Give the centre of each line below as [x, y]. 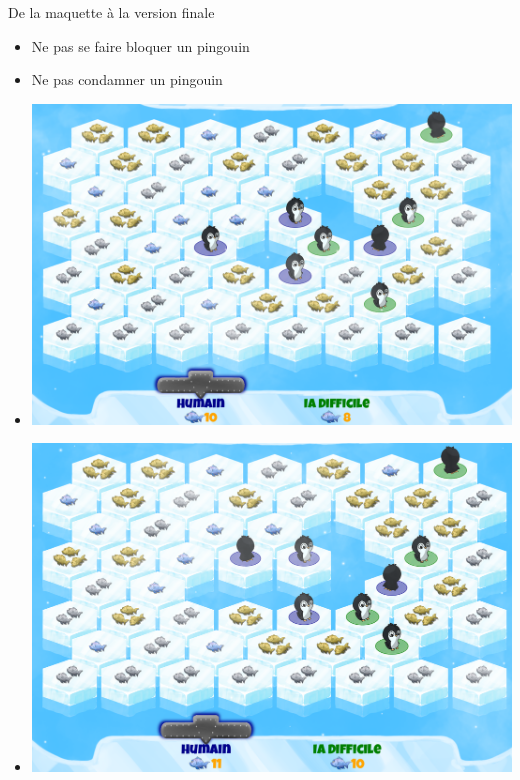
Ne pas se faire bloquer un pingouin [140, 45]
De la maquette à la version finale [111, 12]
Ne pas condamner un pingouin [127, 79]
